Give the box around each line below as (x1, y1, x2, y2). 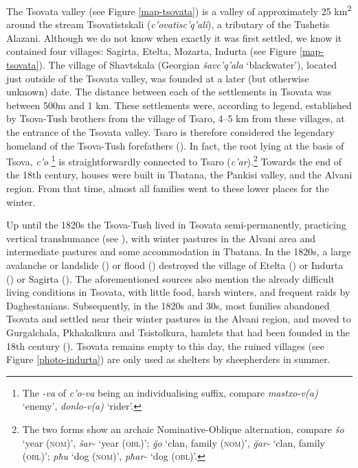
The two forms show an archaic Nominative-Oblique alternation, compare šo (22, 421, 344, 436)
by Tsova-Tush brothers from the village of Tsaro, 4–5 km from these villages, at (6, 111, 345, 126)
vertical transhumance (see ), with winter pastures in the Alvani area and (6, 231, 316, 245)
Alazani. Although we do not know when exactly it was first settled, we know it (6, 30, 342, 45)
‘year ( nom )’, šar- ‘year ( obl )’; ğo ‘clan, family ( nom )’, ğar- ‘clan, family (22, 435, 325, 449)
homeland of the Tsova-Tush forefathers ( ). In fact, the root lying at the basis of (6, 138, 344, 152)
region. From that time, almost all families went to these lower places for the (6, 181, 329, 196)
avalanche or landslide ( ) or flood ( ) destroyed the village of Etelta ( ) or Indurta (6, 258, 344, 272)
